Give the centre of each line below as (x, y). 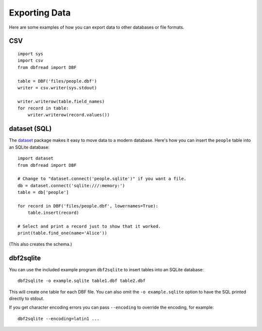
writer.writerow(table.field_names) (61, 101)
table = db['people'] (43, 192)
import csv (31, 61)
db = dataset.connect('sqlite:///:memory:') (72, 185)
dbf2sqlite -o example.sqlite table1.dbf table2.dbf (82, 281)
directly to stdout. (27, 298)
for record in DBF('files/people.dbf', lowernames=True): (88, 206)
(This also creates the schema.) (41, 244)
